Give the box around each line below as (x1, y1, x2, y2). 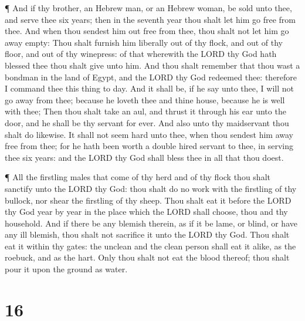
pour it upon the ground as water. (5, 263, 128, 275)
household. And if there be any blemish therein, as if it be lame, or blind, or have (5, 217, 297, 229)
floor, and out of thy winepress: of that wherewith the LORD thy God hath (5, 48, 277, 60)
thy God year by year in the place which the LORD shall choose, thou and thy (5, 205, 288, 218)
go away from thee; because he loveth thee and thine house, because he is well (5, 93, 285, 106)
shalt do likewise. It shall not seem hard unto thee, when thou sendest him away (5, 128, 294, 140)
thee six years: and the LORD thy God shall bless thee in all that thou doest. (5, 151, 284, 163)
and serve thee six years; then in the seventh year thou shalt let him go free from (5, 13, 296, 25)
